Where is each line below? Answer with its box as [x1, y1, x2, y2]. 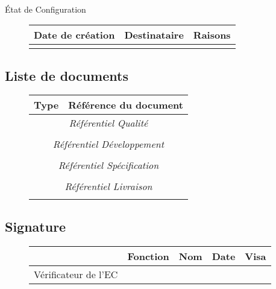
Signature [5, 217, 66, 235]
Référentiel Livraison [64, 179, 152, 194]
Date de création [34, 28, 115, 42]
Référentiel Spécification [58, 158, 159, 173]
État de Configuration [5, 2, 86, 15]
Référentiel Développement [52, 137, 165, 151]
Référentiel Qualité [69, 116, 148, 130]
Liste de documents [5, 66, 128, 84]
